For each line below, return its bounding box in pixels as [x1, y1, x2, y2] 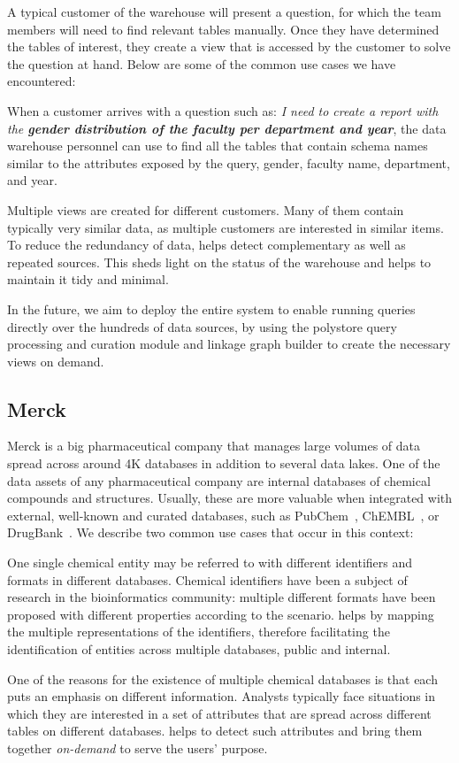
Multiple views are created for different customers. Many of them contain [7, 200, 404, 219]
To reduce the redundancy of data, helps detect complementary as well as [7, 235, 406, 254]
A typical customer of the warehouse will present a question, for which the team [7, 3, 441, 20]
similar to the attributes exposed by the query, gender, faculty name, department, [7, 153, 450, 172]
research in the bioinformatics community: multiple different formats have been [7, 588, 436, 606]
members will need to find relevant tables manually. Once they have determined [7, 19, 440, 38]
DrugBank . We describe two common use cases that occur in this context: [7, 523, 414, 542]
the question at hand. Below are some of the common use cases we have [7, 54, 396, 73]
